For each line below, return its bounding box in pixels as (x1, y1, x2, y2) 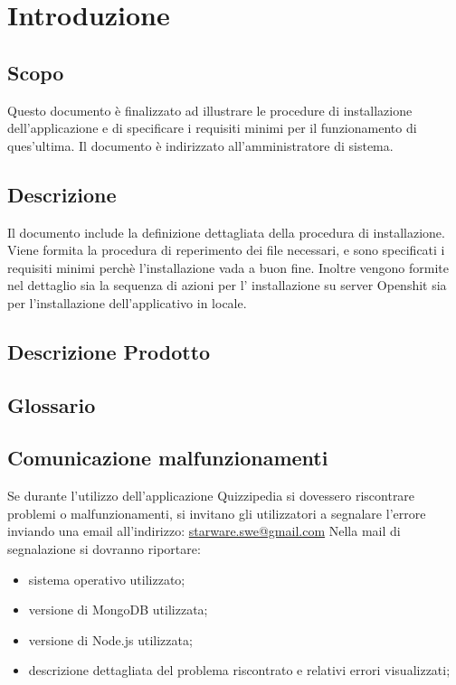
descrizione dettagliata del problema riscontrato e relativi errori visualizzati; (28, 661, 451, 680)
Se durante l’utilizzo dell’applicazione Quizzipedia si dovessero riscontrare (7, 486, 415, 505)
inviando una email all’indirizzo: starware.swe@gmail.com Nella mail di (7, 521, 401, 540)
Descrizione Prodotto (7, 337, 211, 365)
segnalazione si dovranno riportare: (7, 540, 201, 558)
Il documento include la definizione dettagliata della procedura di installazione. (7, 222, 445, 241)
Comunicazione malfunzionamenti (7, 444, 328, 472)
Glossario (7, 390, 96, 418)
